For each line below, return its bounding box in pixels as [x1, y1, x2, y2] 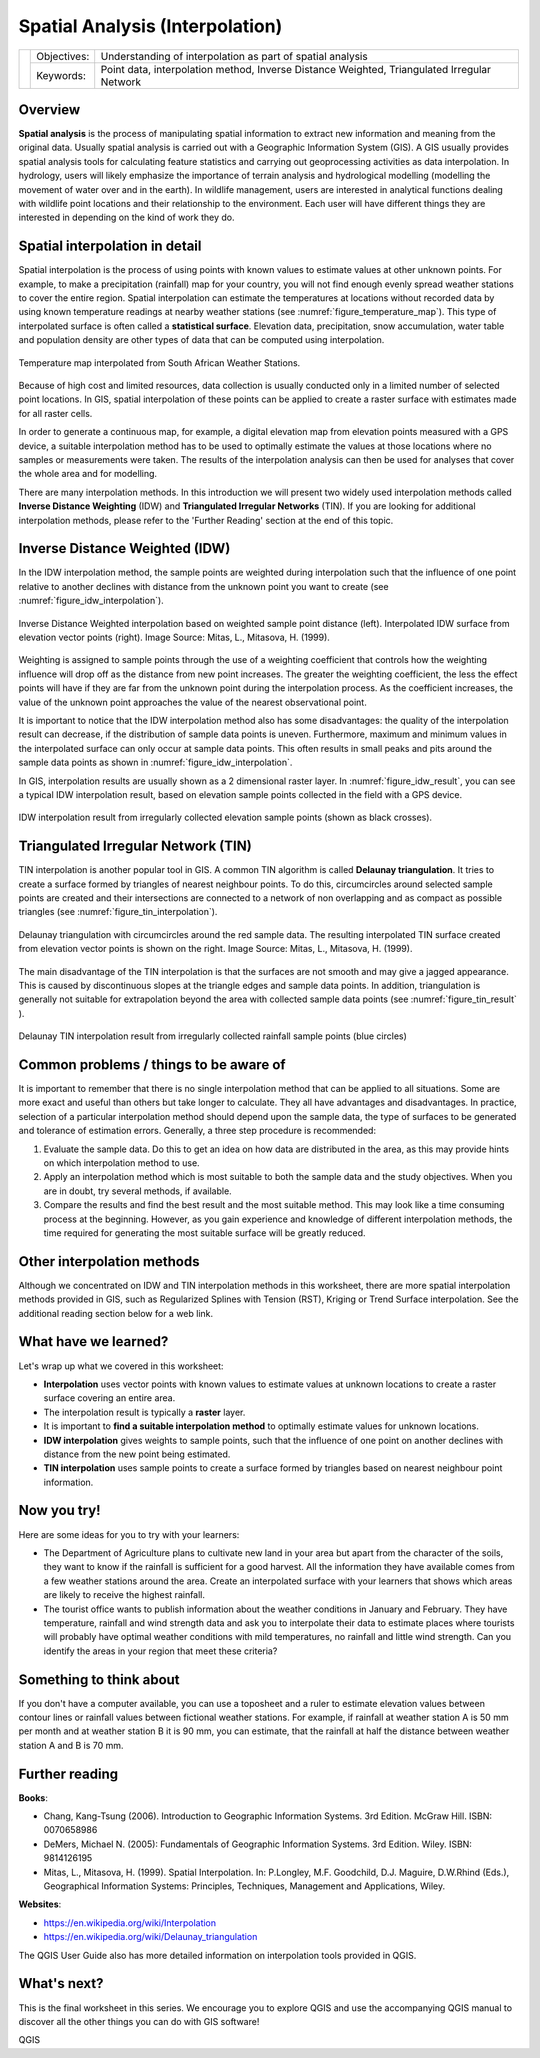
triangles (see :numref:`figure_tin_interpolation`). [18, 906, 218, 918]
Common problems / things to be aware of [18, 1056, 286, 1073]
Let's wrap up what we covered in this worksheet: [18, 1360, 224, 1372]
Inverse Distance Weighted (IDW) [18, 540, 231, 557]
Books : [18, 1791, 49, 1804]
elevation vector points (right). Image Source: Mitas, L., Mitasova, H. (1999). [18, 631, 330, 644]
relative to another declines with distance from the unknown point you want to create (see [18, 580, 389, 592]
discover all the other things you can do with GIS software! [18, 2015, 260, 2027]
